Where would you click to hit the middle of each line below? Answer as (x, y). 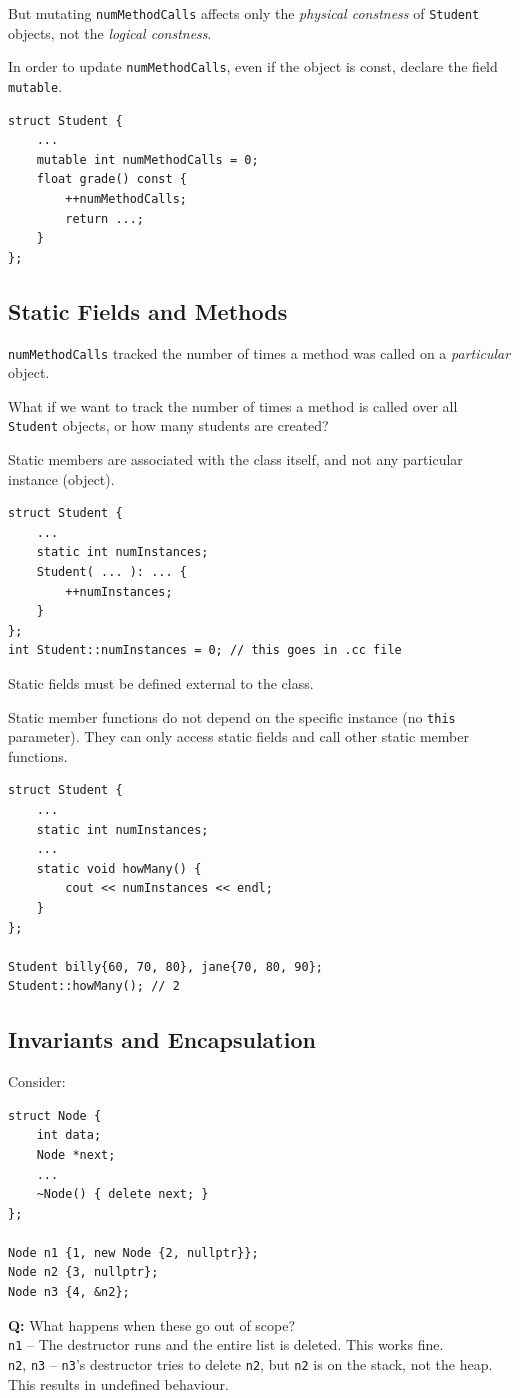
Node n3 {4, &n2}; (69, 1292)
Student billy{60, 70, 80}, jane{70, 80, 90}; (165, 966)
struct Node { (55, 1115)
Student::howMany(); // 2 (94, 986)
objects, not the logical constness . (110, 32)
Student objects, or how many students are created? (168, 425)
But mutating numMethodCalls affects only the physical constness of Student (244, 13)
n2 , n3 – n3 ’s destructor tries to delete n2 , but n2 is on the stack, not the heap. (250, 1363)
